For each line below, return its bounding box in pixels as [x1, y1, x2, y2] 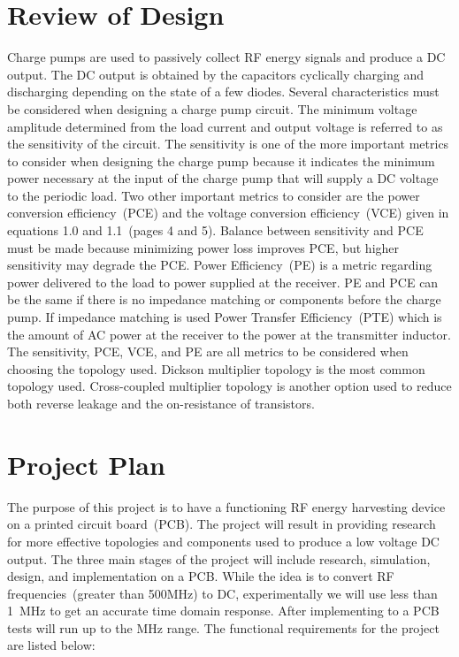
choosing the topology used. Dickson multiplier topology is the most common [7, 359, 425, 378]
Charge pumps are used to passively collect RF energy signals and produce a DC [7, 48, 446, 66]
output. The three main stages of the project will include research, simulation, [7, 549, 431, 568]
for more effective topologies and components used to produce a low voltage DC [7, 531, 440, 550]
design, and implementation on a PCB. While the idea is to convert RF [7, 567, 394, 585]
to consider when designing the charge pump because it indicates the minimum [7, 151, 435, 170]
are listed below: [7, 636, 96, 654]
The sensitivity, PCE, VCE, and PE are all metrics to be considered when [7, 342, 409, 361]
